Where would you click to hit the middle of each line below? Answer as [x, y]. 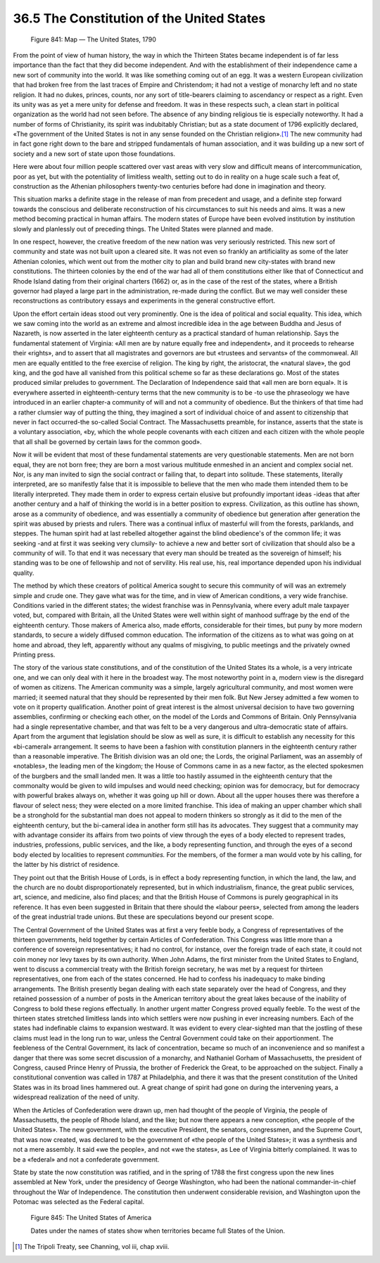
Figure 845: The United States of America [91, 1218]
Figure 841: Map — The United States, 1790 [93, 39]
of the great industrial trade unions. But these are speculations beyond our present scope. [144, 917]
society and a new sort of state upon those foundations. [94, 153]
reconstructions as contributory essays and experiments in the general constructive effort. [144, 301]
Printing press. [34, 654]
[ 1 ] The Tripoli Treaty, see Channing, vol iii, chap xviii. [92, 1247]
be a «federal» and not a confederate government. [86, 1159]
